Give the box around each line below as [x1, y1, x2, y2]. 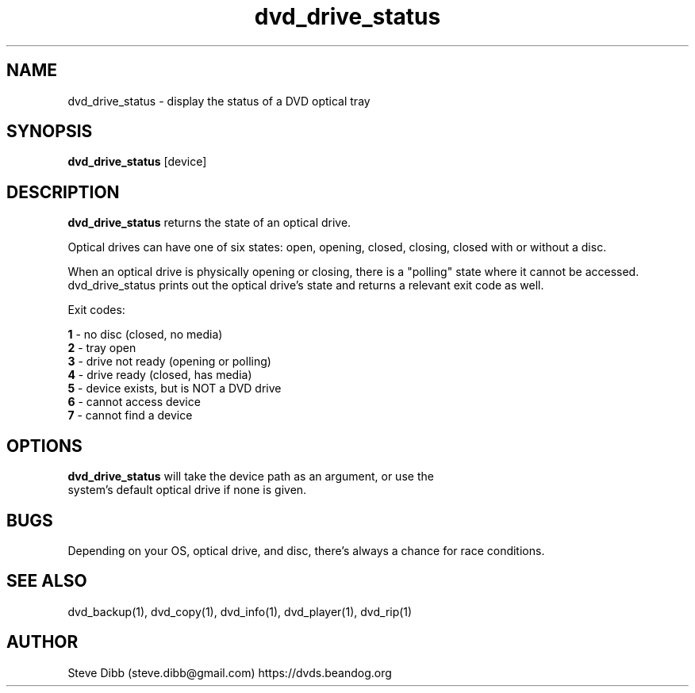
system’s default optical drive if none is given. [67, 483, 307, 497]
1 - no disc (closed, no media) [67, 327, 223, 342]
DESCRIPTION [6, 182, 120, 202]
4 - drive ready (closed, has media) [67, 368, 252, 382]
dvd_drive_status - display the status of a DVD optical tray [67, 94, 371, 108]
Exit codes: [67, 303, 125, 317]
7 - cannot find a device [67, 408, 193, 423]
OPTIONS [6, 435, 83, 456]
